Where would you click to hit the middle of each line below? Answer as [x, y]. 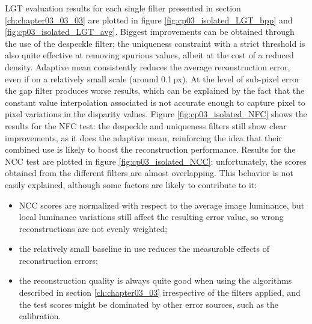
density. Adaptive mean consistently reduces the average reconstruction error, [148, 66]
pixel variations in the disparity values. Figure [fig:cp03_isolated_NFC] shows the [156, 114]
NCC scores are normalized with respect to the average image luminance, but [162, 205]
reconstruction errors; [58, 260]
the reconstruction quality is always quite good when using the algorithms [155, 280]
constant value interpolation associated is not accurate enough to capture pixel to [155, 102]
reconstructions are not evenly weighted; [93, 228]
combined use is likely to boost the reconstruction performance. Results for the [150, 149]
